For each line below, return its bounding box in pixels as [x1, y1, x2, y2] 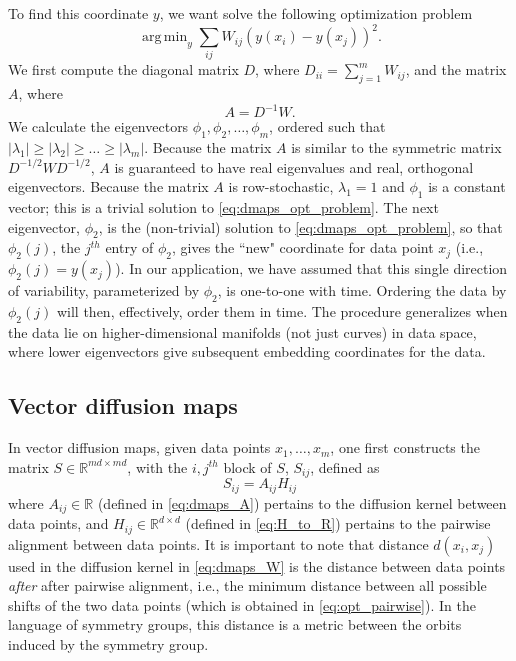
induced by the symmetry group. [8, 634, 209, 655]
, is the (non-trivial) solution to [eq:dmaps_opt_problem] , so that [98, 216, 503, 237]
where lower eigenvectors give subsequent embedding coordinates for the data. [8, 341, 486, 362]
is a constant [428, 176, 506, 197]
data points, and [8, 513, 109, 534]
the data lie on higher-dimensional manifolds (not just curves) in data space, [8, 321, 477, 342]
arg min [142, 30, 188, 45]
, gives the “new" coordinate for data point [172, 237, 434, 258]
